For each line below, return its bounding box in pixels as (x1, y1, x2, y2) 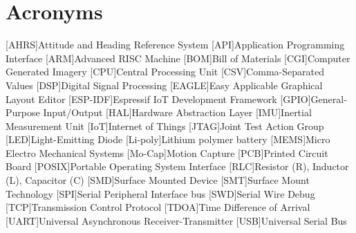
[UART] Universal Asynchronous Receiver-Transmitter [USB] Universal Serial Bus (6, 213, 347, 227)
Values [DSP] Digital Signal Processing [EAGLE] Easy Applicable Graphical (6, 77, 323, 92)
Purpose (6, 105, 40, 120)
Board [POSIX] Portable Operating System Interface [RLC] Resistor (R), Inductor (6, 159, 349, 174)
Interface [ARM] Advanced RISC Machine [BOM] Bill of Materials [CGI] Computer (6, 50, 350, 65)
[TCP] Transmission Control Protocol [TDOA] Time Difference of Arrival (6, 200, 310, 214)
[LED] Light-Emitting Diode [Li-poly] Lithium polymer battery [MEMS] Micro (6, 132, 330, 147)
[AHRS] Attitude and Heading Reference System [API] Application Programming (6, 37, 345, 52)
